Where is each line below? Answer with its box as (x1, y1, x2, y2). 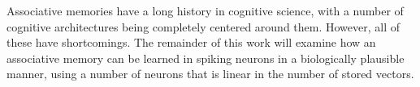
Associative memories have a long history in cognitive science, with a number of (6, 2, 404, 19)
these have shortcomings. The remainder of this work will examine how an (6, 34, 376, 51)
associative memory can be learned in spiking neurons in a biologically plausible (6, 49, 405, 66)
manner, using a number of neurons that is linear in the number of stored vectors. (6, 65, 414, 82)
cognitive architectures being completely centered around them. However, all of (6, 18, 401, 35)
